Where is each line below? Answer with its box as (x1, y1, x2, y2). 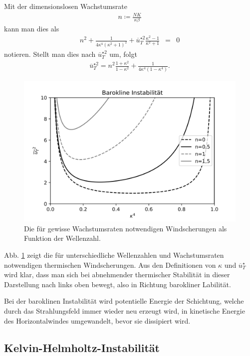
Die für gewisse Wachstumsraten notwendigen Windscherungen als (24, 223, 227, 233)
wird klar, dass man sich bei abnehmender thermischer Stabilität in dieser (4, 269, 230, 280)
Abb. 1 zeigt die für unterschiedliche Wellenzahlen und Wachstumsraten (4, 249, 224, 260)
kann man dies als (4, 23, 59, 34)
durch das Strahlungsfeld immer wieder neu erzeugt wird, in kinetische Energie (4, 305, 245, 316)
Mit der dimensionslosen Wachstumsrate (4, 1, 128, 11)
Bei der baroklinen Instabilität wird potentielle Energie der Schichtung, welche (4, 296, 244, 306)
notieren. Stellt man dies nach (4, 49, 96, 59)
